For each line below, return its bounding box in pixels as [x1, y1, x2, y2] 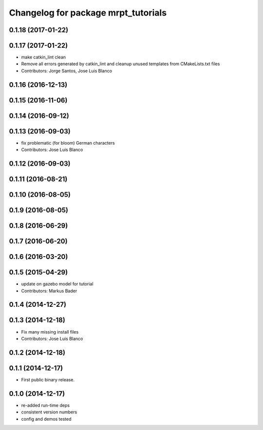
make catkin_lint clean [21, 54, 66, 60]
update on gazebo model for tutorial [21, 281, 94, 287]
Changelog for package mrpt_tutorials [9, 7, 167, 18]
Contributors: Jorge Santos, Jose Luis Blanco [21, 68, 112, 74]
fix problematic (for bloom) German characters [21, 140, 115, 146]
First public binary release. [21, 376, 75, 382]
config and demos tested [21, 416, 72, 422]
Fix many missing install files [21, 329, 79, 335]
